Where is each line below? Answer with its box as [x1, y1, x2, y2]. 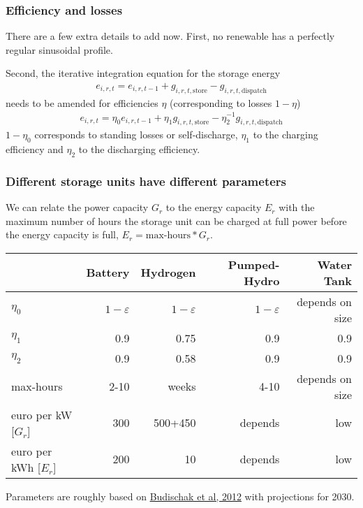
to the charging [253, 127, 318, 142]
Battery [86, 264, 130, 281]
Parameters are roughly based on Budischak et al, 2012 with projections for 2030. [6, 488, 355, 503]
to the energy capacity [165, 200, 262, 215]
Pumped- [228, 256, 280, 273]
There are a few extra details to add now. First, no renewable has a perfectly [6, 29, 335, 43]
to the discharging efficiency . [78, 142, 200, 157]
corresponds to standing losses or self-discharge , [34, 127, 238, 142]
